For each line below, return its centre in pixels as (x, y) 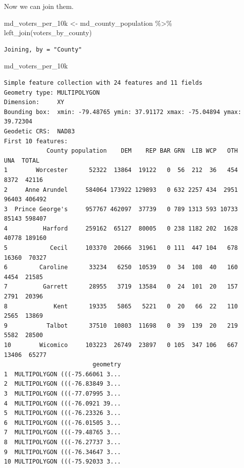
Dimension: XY (34, 102)
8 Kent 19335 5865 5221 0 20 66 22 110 (121, 306)
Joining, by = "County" (43, 49)
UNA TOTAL (22, 160)
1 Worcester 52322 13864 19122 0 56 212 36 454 (121, 170)
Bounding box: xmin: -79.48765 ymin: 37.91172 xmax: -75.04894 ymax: (123, 112)
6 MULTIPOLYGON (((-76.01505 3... (63, 423)
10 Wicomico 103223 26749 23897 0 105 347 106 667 (121, 345)
